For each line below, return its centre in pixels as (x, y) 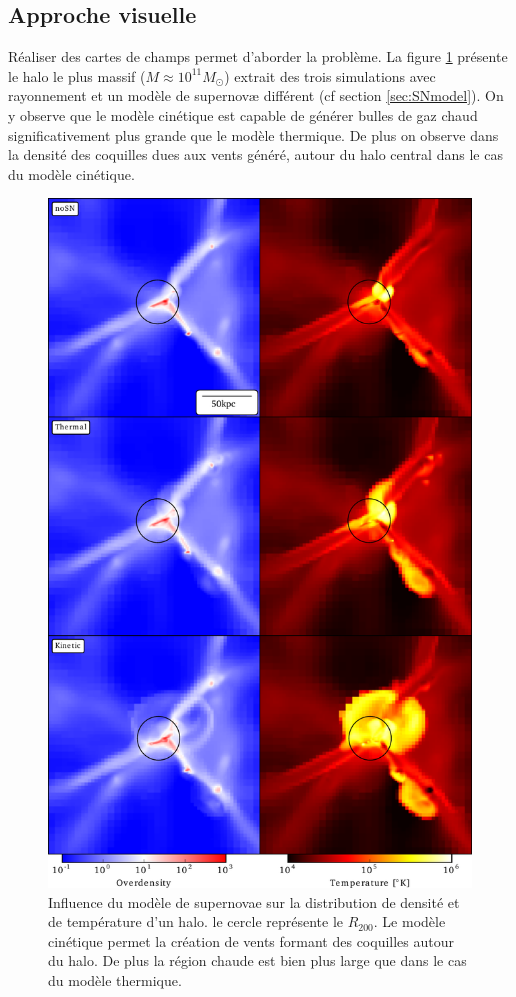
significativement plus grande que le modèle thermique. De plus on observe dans (253, 134)
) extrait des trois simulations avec (330, 75)
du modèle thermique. (115, 979)
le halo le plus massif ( (77, 75)
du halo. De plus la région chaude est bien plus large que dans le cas (257, 960)
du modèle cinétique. (71, 173)
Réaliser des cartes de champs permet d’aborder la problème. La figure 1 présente (258, 56)
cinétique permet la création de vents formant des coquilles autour (251, 940)
